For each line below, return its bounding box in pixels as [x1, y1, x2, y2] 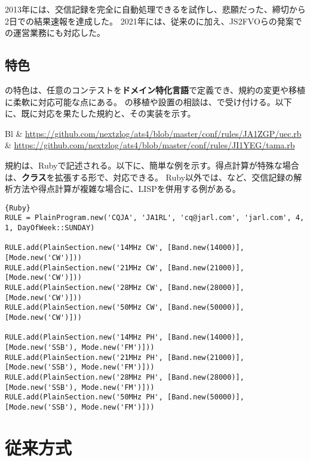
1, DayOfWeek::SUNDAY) [5, 224, 95, 233]
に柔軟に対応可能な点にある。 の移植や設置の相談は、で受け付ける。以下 [5, 95, 292, 108]
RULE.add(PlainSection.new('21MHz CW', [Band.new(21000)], [5, 263, 244, 272]
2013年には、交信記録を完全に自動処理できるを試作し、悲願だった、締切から [5, 3, 306, 15]
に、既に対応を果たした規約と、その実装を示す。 [5, 107, 196, 120]
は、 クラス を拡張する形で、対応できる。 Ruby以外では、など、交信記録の [5, 170, 294, 183]
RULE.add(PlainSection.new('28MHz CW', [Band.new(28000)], [5, 283, 244, 292]
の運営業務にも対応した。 [5, 26, 105, 39]
